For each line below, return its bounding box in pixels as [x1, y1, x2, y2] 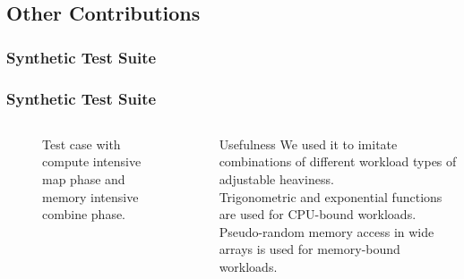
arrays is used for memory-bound [219, 240, 400, 258]
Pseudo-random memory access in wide [219, 222, 434, 241]
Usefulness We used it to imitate [219, 134, 398, 153]
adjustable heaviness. [219, 170, 334, 189]
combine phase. [42, 205, 126, 224]
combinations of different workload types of [219, 152, 457, 171]
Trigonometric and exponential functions [219, 187, 443, 206]
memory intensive [42, 187, 139, 206]
